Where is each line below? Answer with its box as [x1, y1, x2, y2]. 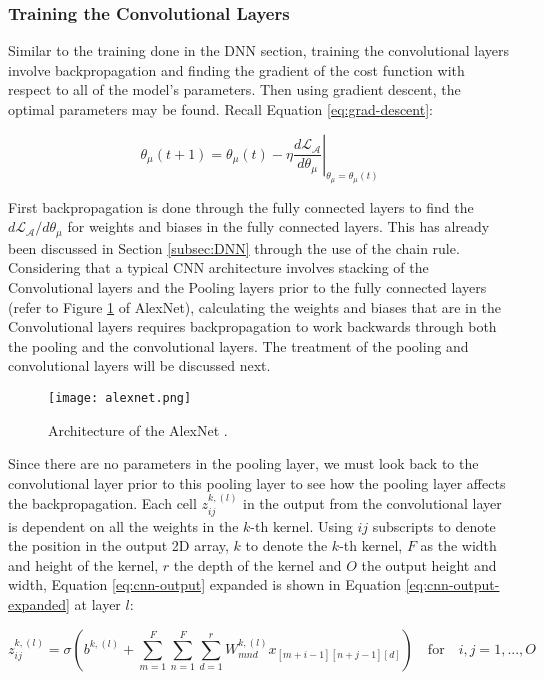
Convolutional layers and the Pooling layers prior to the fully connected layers [8, 277, 487, 298]
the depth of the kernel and [173, 554, 342, 575]
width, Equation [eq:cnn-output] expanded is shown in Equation [8, 574, 402, 595]
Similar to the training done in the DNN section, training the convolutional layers [8, 40, 510, 61]
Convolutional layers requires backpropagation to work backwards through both [8, 316, 497, 337]
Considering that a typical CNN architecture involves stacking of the [8, 257, 429, 278]
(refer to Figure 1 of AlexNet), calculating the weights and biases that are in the [8, 296, 501, 317]
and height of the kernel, [8, 554, 159, 575]
